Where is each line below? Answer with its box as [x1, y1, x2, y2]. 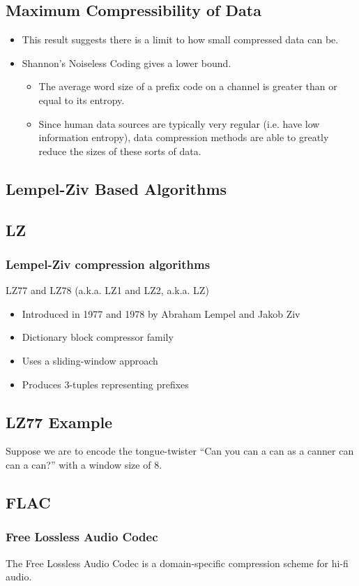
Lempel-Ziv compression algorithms [6, 255, 211, 272]
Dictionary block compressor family [22, 330, 174, 344]
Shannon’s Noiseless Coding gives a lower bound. [22, 55, 231, 70]
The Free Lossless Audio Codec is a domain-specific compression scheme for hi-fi [6, 555, 349, 570]
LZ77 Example [6, 411, 113, 432]
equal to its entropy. [38, 92, 125, 107]
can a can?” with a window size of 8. [6, 457, 162, 471]
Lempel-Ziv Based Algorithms [6, 177, 227, 199]
